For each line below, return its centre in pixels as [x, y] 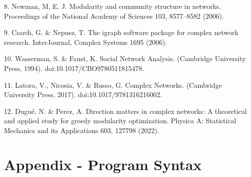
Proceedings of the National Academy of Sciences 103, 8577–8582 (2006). [114, 16]
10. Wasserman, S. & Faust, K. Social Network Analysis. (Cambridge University [125, 58]
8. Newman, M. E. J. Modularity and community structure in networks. [113, 6]
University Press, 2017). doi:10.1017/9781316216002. [83, 94]
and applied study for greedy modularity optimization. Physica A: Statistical [120, 121]
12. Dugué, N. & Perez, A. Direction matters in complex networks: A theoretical [125, 111]
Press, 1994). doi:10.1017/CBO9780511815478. [74, 68]
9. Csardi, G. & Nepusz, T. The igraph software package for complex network [121, 32]
